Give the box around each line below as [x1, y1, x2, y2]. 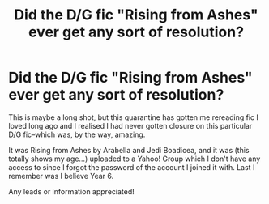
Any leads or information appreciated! [8, 186, 135, 196]
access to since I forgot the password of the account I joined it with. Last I [8, 162, 255, 172]
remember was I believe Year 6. [8, 171, 114, 181]
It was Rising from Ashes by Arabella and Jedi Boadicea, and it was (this [8, 145, 250, 155]
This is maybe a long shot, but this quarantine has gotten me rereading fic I [8, 112, 259, 122]
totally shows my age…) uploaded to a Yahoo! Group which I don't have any [8, 154, 261, 164]
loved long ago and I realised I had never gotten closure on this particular [8, 121, 253, 130]
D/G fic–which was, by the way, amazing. [8, 130, 146, 139]
